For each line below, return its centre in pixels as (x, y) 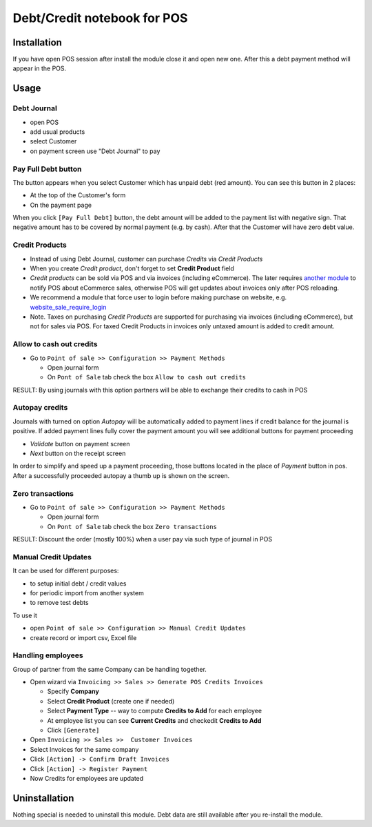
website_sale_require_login (68, 307)
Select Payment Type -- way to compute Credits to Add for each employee (154, 711)
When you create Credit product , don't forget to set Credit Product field (132, 268)
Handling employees (48, 655)
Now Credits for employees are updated (87, 778)
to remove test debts (59, 603)
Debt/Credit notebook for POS (100, 18)
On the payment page (61, 205)
